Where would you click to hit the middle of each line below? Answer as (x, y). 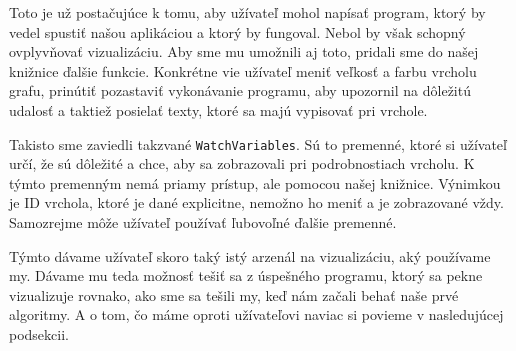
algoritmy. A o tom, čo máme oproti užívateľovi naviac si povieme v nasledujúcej (256, 314)
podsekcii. (39, 333)
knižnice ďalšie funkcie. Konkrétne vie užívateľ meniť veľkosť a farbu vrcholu (243, 70)
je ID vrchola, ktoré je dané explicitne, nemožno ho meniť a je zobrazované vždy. (256, 202)
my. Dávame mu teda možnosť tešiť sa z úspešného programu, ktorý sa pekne (246, 275)
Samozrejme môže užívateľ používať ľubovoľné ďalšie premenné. (203, 222)
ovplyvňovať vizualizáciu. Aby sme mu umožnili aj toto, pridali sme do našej (244, 51)
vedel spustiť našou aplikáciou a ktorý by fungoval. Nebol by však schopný (237, 31)
